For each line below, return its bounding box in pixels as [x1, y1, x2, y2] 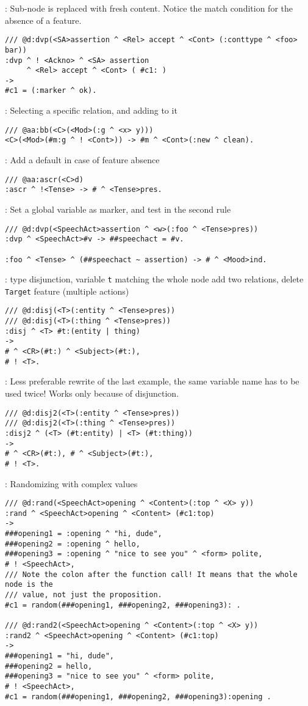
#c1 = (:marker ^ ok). [5, 86, 97, 95]
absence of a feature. [5, 13, 82, 26]
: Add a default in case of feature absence [5, 153, 160, 166]
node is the [5, 580, 53, 589]
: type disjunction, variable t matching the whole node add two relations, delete [5, 273, 304, 285]
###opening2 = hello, [5, 661, 93, 671]
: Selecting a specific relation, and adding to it [5, 104, 177, 117]
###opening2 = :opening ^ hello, [5, 539, 140, 548]
